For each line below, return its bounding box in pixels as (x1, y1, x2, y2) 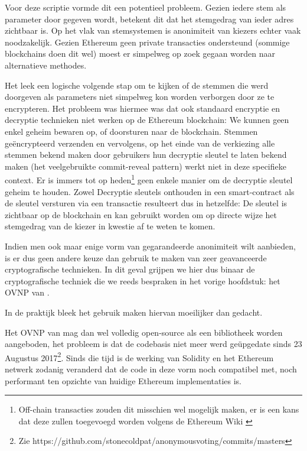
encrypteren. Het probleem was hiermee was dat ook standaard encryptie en (5, 102, 280, 114)
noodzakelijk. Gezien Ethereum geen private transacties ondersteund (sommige (5, 35, 290, 48)
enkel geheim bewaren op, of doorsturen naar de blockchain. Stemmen (5, 125, 258, 137)
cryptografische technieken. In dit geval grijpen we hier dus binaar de (5, 263, 255, 275)
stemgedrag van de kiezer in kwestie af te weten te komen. (5, 220, 215, 232)
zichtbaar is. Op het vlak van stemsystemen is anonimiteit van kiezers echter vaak (5, 24, 301, 37)
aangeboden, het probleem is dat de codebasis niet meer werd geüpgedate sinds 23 (5, 338, 302, 350)
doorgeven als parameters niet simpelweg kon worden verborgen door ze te (5, 90, 275, 103)
